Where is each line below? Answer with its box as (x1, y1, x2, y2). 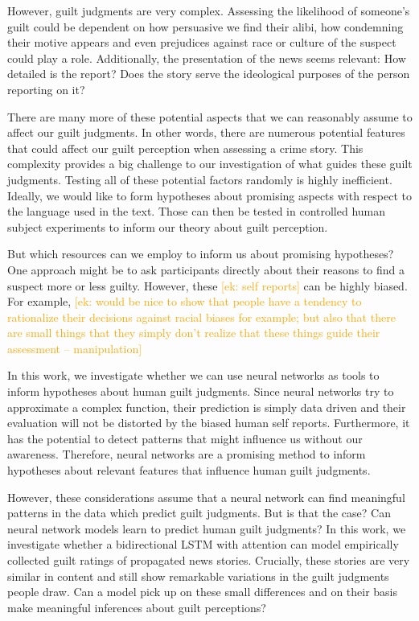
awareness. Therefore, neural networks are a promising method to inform (7, 446, 366, 463)
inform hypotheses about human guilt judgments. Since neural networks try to (7, 383, 394, 400)
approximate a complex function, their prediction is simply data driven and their (7, 398, 406, 415)
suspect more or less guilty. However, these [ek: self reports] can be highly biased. (7, 277, 408, 294)
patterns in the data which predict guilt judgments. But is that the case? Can (7, 504, 391, 521)
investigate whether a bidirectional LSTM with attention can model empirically (7, 536, 399, 553)
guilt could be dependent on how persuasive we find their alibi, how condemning (7, 18, 404, 35)
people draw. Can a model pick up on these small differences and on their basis (7, 583, 398, 600)
